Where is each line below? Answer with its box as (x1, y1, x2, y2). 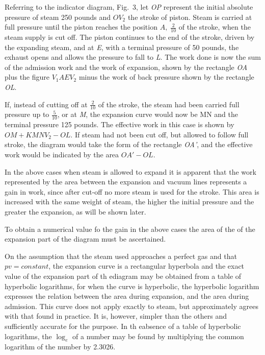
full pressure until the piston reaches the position (5, 21, 157, 32)
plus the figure (5, 72, 50, 82)
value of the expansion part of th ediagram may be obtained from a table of (5, 270, 242, 281)
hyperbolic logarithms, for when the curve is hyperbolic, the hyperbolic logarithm (5, 280, 259, 291)
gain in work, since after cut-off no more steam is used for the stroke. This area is (5, 186, 259, 197)
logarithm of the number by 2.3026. (5, 341, 116, 352)
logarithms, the (5, 330, 52, 341)
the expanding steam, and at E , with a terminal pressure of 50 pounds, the (5, 41, 239, 52)
